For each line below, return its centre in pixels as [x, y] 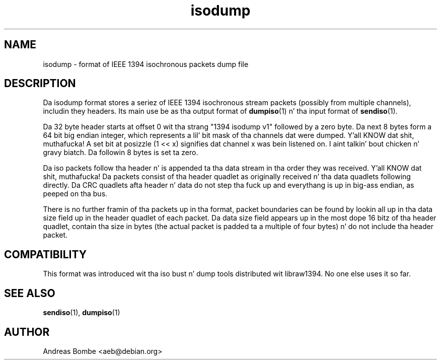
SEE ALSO [30, 293]
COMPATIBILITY [45, 254]
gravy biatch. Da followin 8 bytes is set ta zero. [121, 153]
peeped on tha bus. [75, 194]
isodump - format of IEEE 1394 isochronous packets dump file [146, 64]
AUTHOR [27, 332]
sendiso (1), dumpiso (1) [82, 313]
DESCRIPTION [40, 84]
